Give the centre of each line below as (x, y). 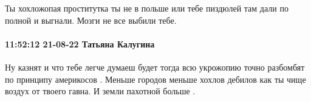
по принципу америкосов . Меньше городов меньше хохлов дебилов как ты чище (155, 79)
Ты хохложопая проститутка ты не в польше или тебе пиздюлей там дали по (147, 8)
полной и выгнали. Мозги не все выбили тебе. (91, 20)
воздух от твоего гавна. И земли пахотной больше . (100, 91)
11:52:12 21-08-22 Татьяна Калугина (80, 44)
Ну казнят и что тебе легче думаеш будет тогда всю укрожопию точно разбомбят (155, 67)
